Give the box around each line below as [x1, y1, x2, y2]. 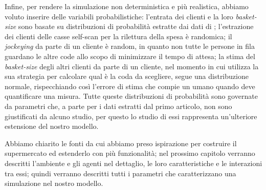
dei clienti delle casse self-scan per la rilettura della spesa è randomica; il [5, 31, 232, 41]
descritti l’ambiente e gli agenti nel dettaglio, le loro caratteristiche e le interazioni [5, 157, 262, 168]
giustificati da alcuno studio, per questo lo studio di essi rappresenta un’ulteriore [5, 111, 257, 121]
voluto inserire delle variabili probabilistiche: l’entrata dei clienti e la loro [5, 11, 233, 21]
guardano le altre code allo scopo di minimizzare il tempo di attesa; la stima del [5, 50, 255, 61]
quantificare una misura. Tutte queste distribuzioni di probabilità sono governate [5, 91, 258, 101]
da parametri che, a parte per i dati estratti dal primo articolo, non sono [5, 100, 232, 111]
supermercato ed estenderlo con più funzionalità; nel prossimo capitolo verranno [5, 148, 255, 158]
